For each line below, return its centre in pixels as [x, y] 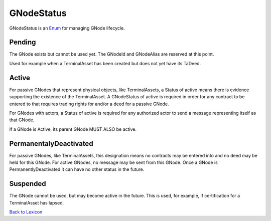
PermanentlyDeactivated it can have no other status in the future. [77, 169]
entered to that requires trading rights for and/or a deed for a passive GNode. [89, 104]
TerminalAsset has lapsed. [37, 202]
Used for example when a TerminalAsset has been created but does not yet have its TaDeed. [105, 63]
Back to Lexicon [26, 212]
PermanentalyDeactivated [51, 144]
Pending [23, 42]
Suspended [28, 184]
